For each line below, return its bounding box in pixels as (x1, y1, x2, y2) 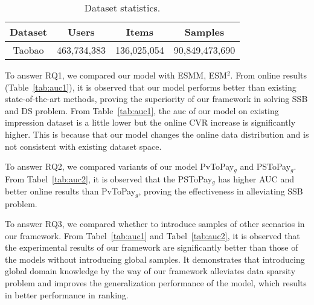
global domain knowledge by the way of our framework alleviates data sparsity (5, 265, 296, 277)
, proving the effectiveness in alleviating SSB (138, 185, 303, 197)
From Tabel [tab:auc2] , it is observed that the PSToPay (5, 172, 213, 185)
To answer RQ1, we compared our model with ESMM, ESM (5, 69, 227, 81)
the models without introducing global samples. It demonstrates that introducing (5, 252, 305, 265)
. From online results (230, 69, 307, 81)
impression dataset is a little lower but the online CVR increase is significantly (5, 116, 296, 129)
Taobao (13, 43, 44, 57)
